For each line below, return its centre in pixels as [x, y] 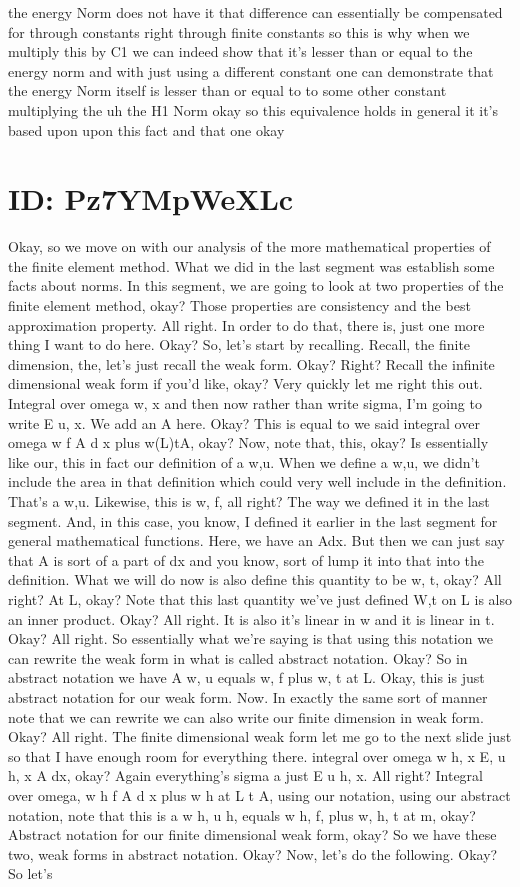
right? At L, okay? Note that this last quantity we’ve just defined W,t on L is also [260, 598]
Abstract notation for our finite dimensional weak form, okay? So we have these [252, 834]
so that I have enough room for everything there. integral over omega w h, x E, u [257, 755]
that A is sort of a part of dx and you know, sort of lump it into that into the [246, 559]
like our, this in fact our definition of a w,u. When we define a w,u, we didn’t [244, 461]
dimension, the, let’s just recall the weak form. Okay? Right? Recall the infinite [251, 363]
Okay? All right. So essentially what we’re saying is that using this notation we [251, 638]
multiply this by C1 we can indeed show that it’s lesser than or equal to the [240, 51]
